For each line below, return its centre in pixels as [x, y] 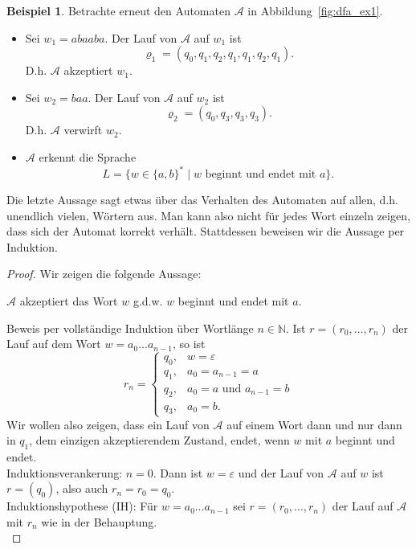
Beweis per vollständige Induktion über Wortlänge [130, 328]
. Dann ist [178, 472]
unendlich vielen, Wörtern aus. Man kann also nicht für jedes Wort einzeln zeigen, [208, 215]
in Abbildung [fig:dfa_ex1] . [315, 10]
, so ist [189, 344]
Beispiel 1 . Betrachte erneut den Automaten [118, 10]
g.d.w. [148, 301]
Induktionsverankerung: [65, 472]
